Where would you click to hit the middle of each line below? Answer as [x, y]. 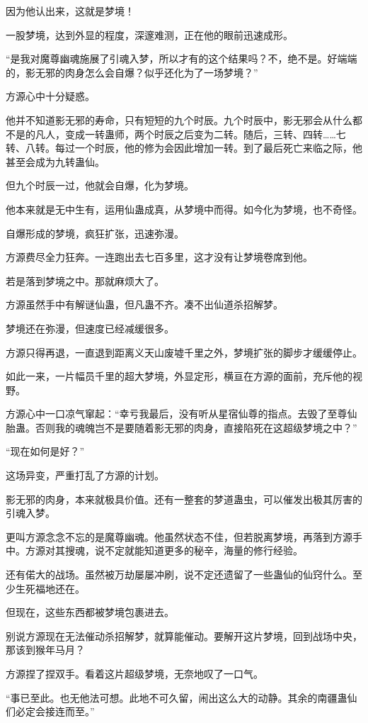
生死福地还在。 [50, 588]
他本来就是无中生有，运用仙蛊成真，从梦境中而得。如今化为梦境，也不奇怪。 [184, 209]
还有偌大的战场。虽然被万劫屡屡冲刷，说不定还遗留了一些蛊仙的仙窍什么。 [179, 575]
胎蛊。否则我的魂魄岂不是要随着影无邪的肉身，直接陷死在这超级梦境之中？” [182, 427]
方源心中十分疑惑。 [50, 96]
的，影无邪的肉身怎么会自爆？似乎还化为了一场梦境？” [132, 72]
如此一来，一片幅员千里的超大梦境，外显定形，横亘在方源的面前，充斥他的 [179, 376]
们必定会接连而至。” [50, 711]
